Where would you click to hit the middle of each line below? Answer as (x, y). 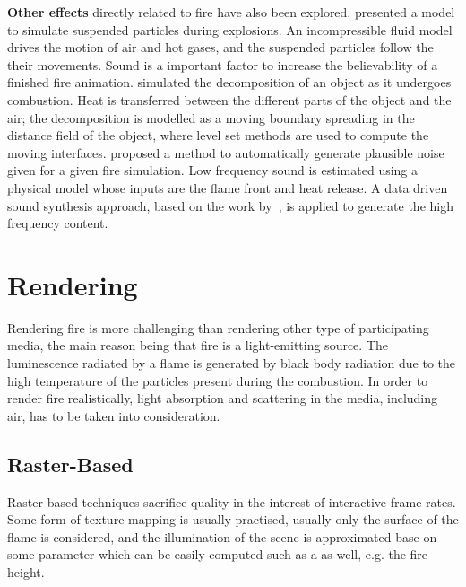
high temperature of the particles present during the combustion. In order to (218, 380)
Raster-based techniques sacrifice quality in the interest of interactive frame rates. (232, 501)
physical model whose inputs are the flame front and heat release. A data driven (228, 187)
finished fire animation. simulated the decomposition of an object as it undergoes (229, 82)
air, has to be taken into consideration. (114, 415)
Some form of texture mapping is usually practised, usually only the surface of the (233, 519)
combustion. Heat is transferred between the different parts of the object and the (229, 99)
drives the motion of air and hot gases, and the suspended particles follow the (220, 47)
